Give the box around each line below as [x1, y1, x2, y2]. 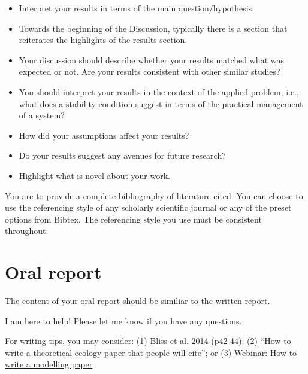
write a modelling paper [5, 358, 93, 370]
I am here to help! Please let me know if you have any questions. [5, 314, 242, 327]
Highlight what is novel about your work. [19, 169, 170, 181]
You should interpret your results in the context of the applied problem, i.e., [19, 85, 299, 98]
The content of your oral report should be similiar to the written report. [5, 294, 270, 307]
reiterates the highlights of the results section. [19, 34, 188, 46]
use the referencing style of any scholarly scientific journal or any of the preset [5, 201, 292, 214]
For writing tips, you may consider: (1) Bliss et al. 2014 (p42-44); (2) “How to [5, 335, 291, 347]
